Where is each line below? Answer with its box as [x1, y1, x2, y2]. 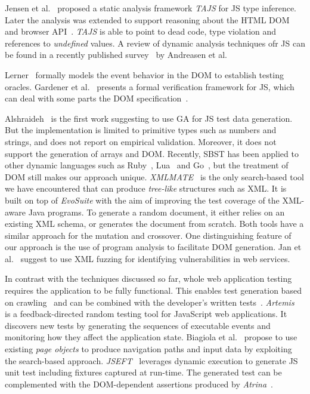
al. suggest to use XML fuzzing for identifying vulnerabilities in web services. [5, 252, 290, 264]
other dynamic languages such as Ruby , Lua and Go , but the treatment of [5, 159, 289, 171]
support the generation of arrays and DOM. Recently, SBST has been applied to [5, 147, 299, 159]
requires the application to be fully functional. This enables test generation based [5, 284, 302, 297]
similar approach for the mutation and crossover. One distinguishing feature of [5, 229, 292, 241]
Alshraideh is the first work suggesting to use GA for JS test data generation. [5, 112, 293, 124]
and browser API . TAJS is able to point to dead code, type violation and [5, 25, 277, 38]
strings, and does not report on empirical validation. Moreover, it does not [5, 135, 277, 147]
